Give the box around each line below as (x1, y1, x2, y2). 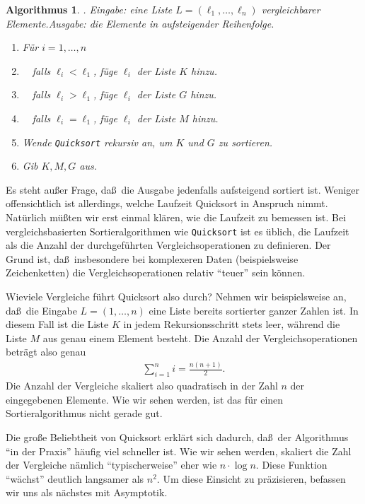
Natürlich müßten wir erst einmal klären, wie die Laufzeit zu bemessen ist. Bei (6, 210, 347, 224)
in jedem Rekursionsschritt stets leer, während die (123, 317, 340, 332)
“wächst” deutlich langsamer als (6, 471, 144, 486)
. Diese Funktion (255, 457, 328, 472)
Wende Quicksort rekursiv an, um (22, 134, 173, 149)
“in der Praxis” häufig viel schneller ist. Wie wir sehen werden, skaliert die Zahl (6, 443, 352, 458)
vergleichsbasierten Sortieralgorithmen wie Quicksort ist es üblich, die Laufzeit (6, 223, 349, 238)
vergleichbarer (261, 2, 320, 16)
